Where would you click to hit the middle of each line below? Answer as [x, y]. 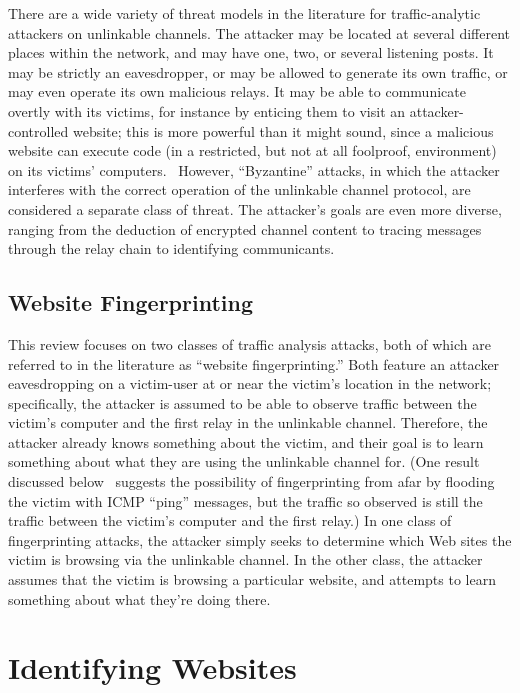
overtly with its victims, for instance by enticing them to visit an [207, 110]
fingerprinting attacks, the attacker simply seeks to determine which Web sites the [260, 539]
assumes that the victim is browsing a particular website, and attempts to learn [252, 579]
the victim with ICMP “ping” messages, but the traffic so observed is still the [245, 500]
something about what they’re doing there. [139, 598]
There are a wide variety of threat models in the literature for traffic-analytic [244, 13]
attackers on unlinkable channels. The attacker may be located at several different [259, 32]
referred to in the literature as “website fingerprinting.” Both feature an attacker [254, 363]
